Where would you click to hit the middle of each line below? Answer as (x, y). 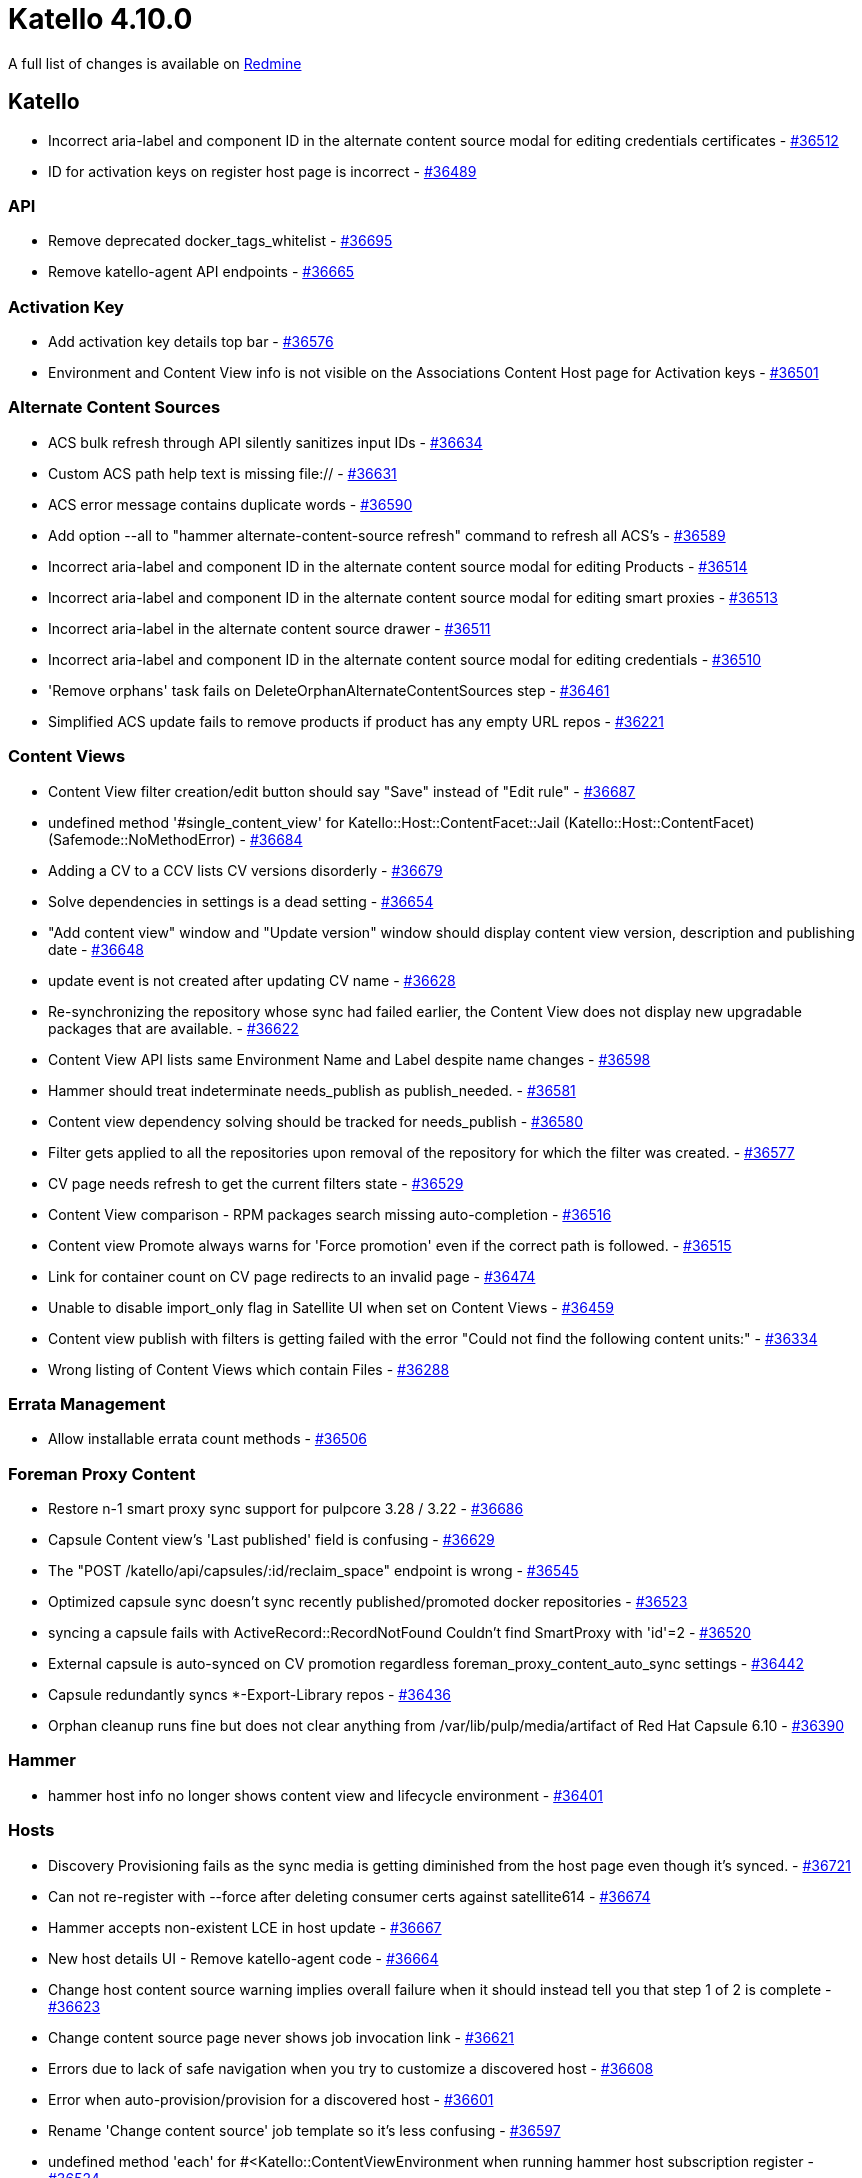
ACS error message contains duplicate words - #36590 (230, 504)
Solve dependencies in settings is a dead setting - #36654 (241, 901)
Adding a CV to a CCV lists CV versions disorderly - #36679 (245, 870)
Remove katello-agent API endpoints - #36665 (201, 272)
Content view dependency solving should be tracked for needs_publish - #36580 (316, 1121)
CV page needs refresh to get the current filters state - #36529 (256, 1183)
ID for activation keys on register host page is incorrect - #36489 (262, 171)
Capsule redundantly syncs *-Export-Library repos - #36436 (250, 1695)
